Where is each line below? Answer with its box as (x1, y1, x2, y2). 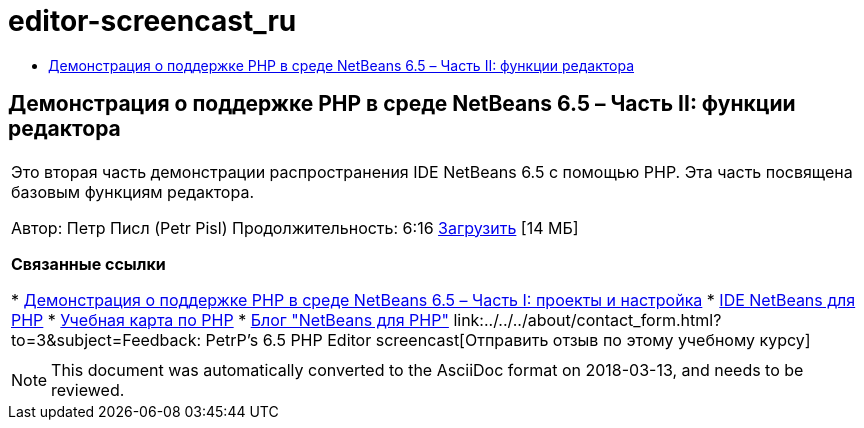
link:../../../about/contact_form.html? (453, 309, 722, 330)
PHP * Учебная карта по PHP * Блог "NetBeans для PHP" (11, 309, 449, 330)
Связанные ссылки (11, 253, 166, 274)
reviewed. (51, 379, 125, 400)
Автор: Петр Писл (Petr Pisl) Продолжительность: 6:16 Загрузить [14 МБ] (11, 217, 579, 238)
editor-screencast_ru (8, 4, 297, 38)
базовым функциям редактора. (11, 181, 255, 202)
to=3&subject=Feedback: (11, 329, 202, 350)
